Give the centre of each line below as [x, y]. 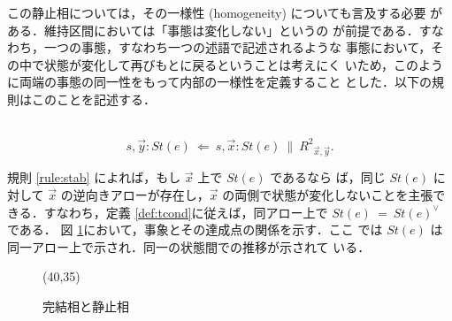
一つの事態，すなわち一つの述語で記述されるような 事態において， [237, 47]
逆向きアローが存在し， [141, 195]
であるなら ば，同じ [328, 177]
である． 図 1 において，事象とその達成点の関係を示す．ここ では [195, 229]
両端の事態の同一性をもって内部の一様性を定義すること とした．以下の [225, 82]
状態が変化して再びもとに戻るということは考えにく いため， [218, 64]
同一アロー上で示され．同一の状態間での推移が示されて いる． [189, 246]
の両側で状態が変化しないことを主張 [328, 195]
